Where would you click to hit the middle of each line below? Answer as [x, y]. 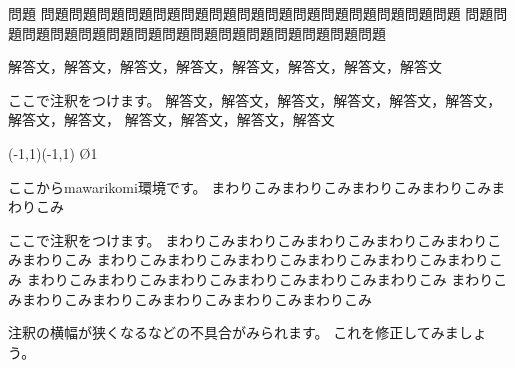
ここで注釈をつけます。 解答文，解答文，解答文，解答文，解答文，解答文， [255, 99]
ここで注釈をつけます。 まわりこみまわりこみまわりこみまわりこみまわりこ [255, 239]
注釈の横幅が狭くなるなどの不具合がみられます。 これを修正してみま [233, 332]
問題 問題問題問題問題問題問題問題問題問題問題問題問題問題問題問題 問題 [251, 13]
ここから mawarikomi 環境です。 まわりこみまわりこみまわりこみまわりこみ [250, 186]
